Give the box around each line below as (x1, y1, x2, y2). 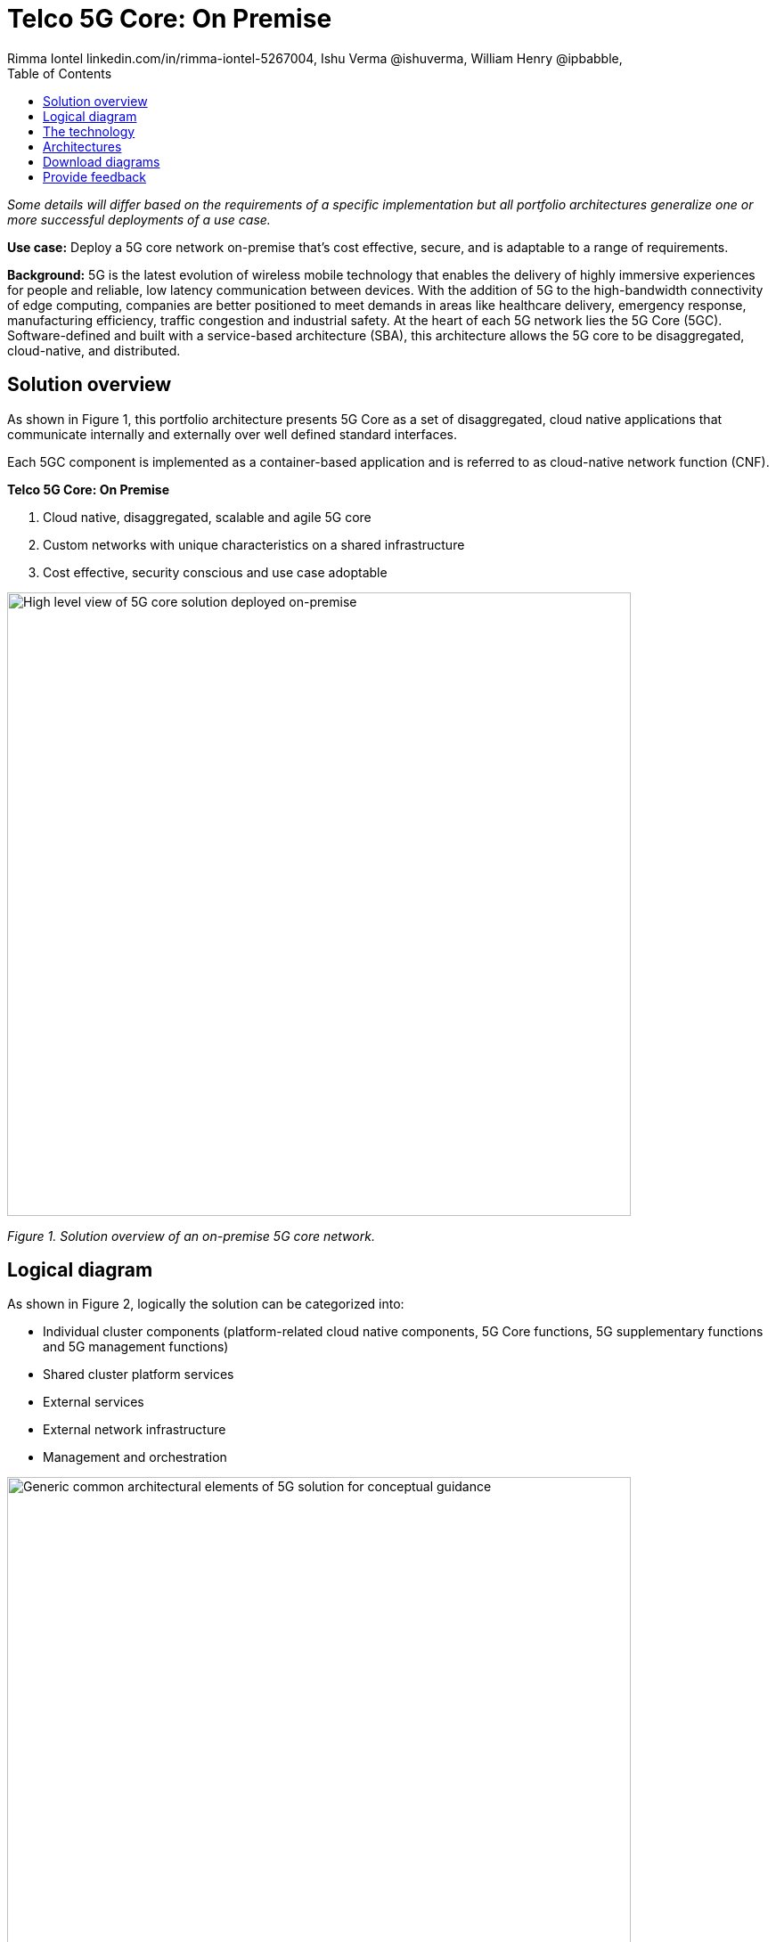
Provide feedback (43, 168, 146, 184)
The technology (43, 123, 135, 139)
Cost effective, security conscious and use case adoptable (43, 564, 388, 580)
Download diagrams (43, 153, 160, 169)
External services (43, 1394, 144, 1410)
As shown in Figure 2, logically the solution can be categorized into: (7, 1296, 404, 1312)
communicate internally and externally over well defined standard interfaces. (7, 426, 457, 442)
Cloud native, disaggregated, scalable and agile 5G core (43, 509, 372, 525)
